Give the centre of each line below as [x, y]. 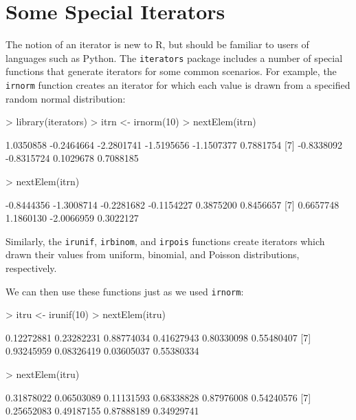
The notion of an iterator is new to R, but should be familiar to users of [157, 44]
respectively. [31, 268]
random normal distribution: [66, 98]
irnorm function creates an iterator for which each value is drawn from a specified [178, 84]
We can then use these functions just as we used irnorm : [125, 291]
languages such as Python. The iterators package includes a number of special [174, 57]
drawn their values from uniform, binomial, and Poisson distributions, [153, 254]
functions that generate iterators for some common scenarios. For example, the [171, 71]
